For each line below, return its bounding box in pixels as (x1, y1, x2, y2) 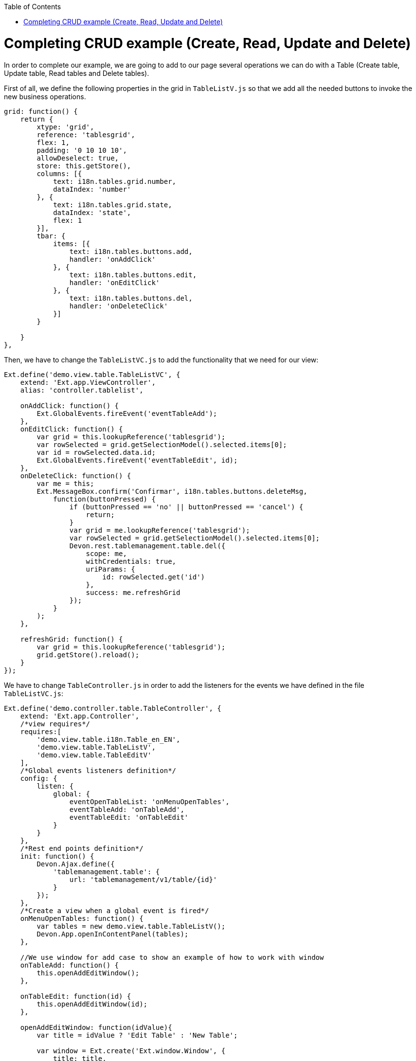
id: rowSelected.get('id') (102, 573, 205, 581)
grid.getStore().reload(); (36, 650, 140, 659)
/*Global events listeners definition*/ (20, 766, 177, 774)
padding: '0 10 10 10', (36, 146, 127, 154)
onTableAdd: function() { (20, 961, 119, 969)
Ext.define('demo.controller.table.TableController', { (4, 704, 221, 712)
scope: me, (86, 549, 127, 557)
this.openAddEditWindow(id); (36, 1000, 148, 1008)
